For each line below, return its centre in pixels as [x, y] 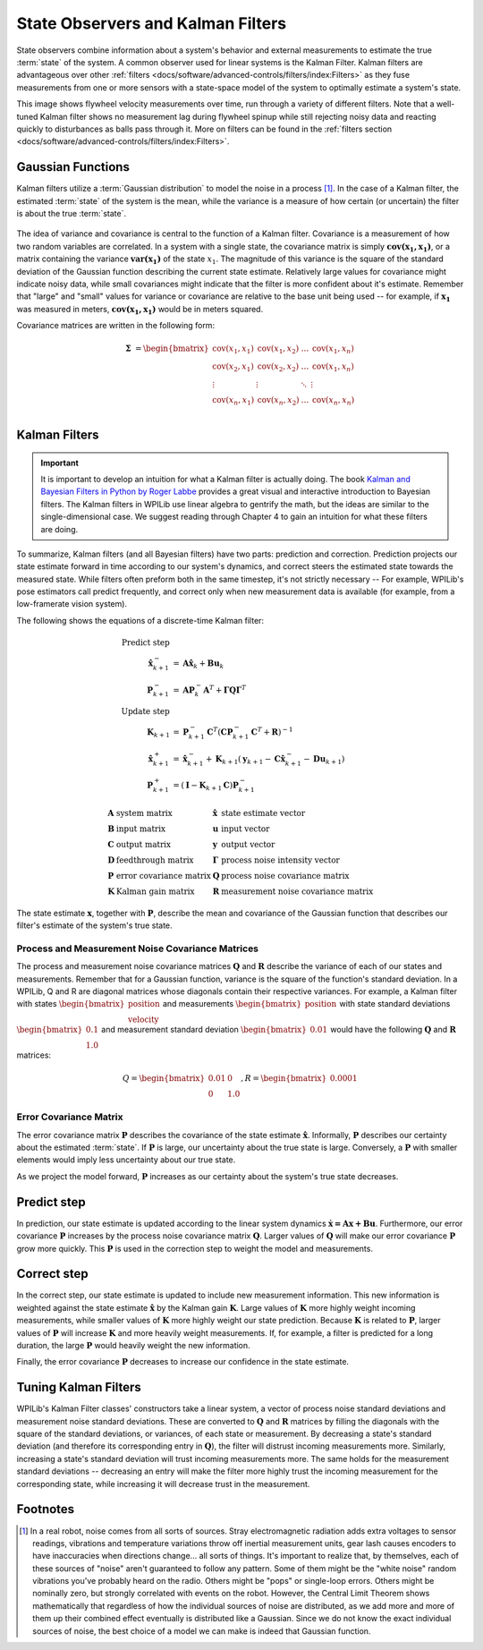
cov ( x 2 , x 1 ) [233, 367]
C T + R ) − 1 [272, 731]
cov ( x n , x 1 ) [233, 401]
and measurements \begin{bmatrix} [232, 1004]
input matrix [141, 829]
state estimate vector [263, 813]
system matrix [145, 813]
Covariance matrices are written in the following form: [115, 326]
